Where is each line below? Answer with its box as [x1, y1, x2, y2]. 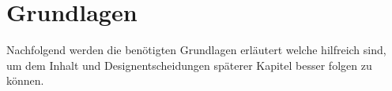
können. [6, 72, 44, 89]
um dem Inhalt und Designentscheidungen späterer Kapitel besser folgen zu [6, 56, 372, 73]
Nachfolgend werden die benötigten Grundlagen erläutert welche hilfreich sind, [6, 42, 386, 58]
